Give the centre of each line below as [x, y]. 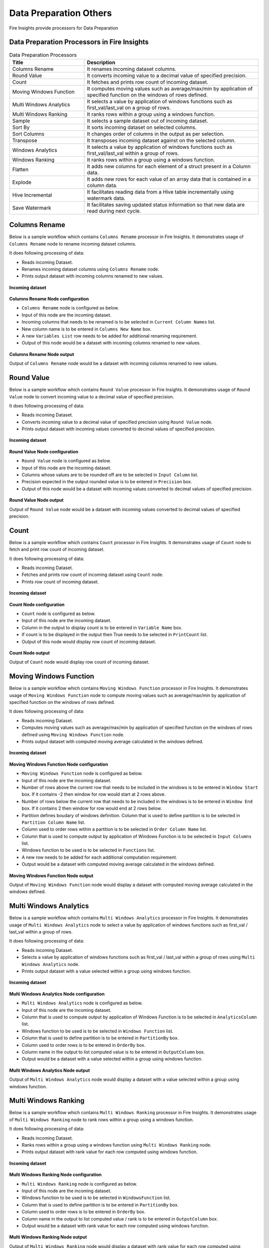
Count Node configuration [37, 605]
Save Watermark [32, 208]
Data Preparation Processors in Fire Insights [79, 42]
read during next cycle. [114, 211]
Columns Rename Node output [42, 354]
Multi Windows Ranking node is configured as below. [79, 1184]
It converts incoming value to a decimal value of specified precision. [167, 75]
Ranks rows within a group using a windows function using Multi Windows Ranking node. [117, 1145]
